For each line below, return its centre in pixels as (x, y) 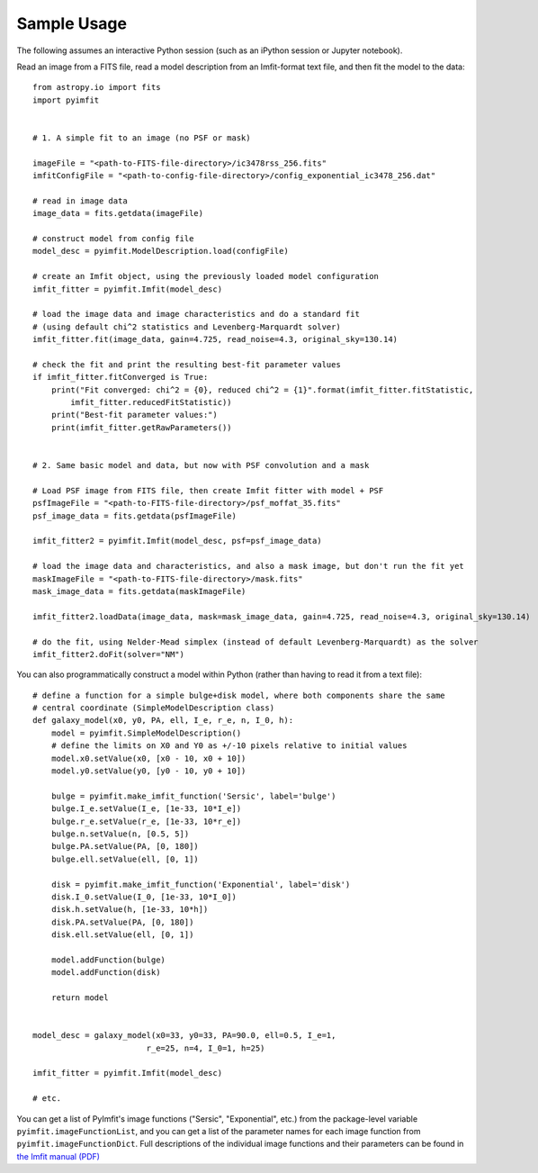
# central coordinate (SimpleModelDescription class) (153, 708)
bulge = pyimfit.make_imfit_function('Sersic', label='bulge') (193, 796)
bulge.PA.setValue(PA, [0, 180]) (125, 847)
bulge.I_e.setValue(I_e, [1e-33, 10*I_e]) (146, 809)
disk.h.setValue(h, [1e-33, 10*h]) (130, 910)
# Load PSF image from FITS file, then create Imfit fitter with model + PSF (208, 490)
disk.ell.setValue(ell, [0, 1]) (122, 935)
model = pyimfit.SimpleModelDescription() (146, 733)
